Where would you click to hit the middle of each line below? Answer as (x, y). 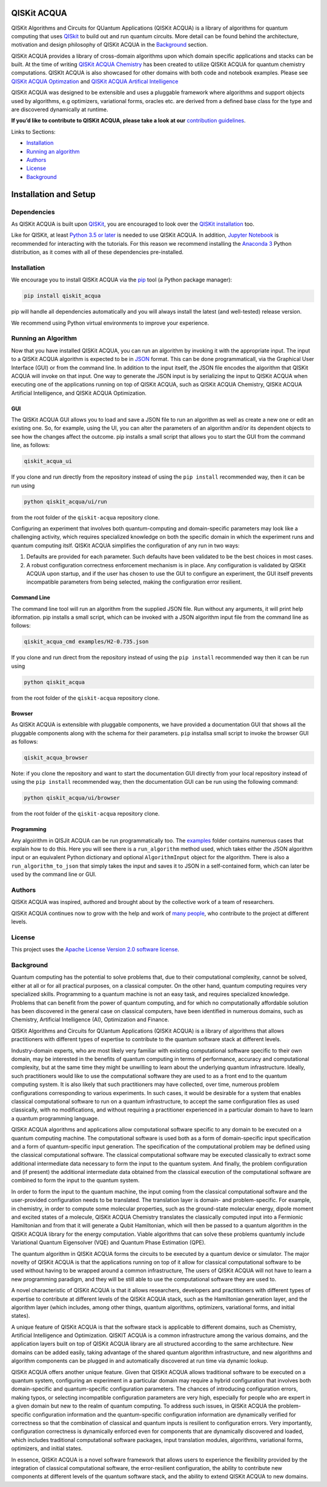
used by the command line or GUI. (54, 874)
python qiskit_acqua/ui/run (65, 501)
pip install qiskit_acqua (62, 296)
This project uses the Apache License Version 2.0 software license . (95, 949)
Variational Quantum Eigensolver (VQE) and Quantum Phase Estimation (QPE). (108, 1243)
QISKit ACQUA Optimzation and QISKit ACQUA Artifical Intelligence (95, 81)
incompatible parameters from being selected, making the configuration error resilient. (134, 582)
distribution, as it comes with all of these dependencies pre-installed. (97, 252)
